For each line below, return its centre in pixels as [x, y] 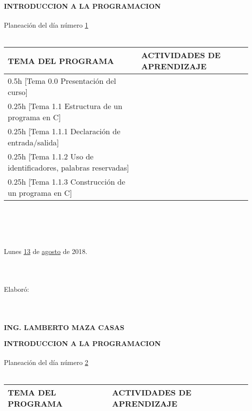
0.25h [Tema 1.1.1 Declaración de [64, 131]
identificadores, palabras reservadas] [69, 168]
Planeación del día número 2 [46, 362]
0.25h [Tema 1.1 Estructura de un [65, 106]
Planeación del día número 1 [46, 25]
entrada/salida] [33, 142]
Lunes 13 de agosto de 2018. [46, 251]
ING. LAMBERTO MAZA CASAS [64, 327]
